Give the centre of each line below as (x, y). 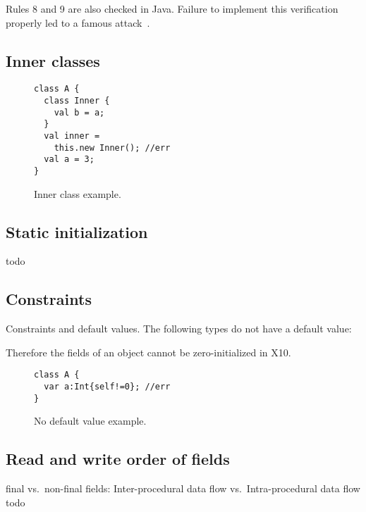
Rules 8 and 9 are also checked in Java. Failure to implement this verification (172, 8)
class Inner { (77, 101)
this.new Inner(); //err (112, 148)
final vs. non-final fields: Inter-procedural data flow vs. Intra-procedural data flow (183, 488)
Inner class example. (78, 193)
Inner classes (53, 60)
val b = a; (79, 112)
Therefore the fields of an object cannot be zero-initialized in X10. (148, 352)
